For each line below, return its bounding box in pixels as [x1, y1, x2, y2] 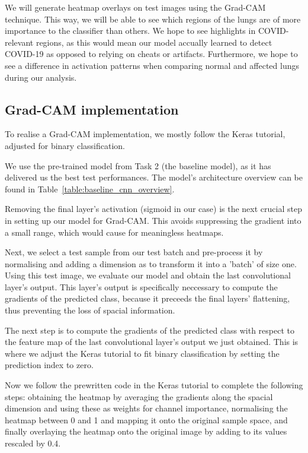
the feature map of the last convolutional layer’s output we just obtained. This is [5, 335, 299, 348]
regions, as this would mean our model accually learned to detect [36, 36, 272, 48]
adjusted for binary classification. [5, 139, 125, 151]
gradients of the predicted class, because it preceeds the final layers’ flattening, [5, 292, 290, 305]
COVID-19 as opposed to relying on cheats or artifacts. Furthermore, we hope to [5, 47, 298, 60]
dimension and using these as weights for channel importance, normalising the [5, 402, 288, 414]
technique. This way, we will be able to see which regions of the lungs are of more [5, 12, 301, 25]
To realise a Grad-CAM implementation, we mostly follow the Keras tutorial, [5, 128, 285, 140]
